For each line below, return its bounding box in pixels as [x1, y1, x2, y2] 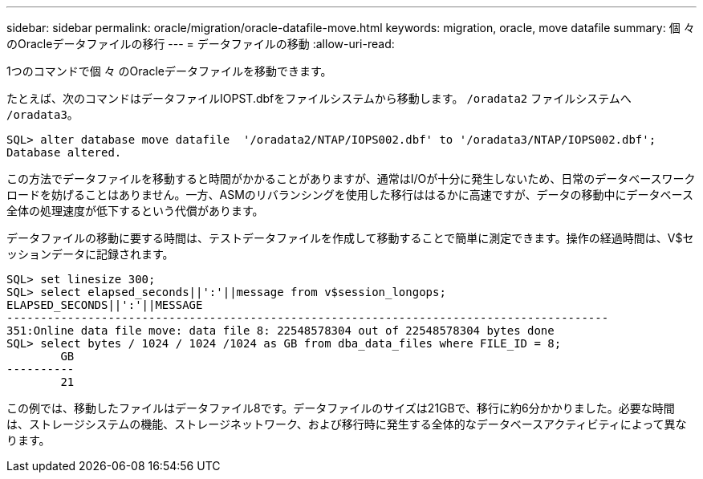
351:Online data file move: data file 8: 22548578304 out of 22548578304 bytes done [6, 324, 555, 337]
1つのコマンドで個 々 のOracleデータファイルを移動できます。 [6, 64, 332, 78]
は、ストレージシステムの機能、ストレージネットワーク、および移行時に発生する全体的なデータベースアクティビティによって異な [6, 417, 687, 431]
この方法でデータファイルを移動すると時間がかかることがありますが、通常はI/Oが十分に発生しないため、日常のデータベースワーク [6, 172, 696, 185]
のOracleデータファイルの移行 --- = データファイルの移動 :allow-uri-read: [6, 37, 395, 51]
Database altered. [6, 146, 122, 159]
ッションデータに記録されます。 [6, 247, 174, 261]
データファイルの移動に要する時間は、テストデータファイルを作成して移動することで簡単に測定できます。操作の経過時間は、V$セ [6, 231, 694, 245]
